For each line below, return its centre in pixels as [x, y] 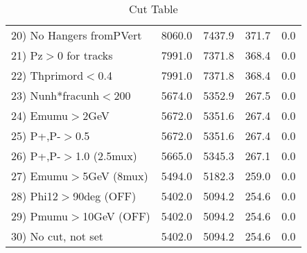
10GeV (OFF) [116, 216]
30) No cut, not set [57, 236]
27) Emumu [40, 176]
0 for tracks [85, 55]
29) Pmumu [40, 216]
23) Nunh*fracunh [55, 95]
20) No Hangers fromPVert [77, 35]
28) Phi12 [35, 196]
